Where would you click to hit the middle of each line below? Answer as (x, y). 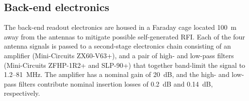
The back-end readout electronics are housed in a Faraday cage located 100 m (120, 27)
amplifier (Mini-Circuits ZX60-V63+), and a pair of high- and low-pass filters (119, 55)
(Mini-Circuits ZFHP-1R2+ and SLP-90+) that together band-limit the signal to (125, 65)
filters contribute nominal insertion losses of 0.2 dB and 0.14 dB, (116, 83)
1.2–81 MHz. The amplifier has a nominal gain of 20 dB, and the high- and (117, 74)
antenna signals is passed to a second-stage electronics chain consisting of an (117, 46)
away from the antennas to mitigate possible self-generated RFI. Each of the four (124, 36)
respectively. (22, 93)
